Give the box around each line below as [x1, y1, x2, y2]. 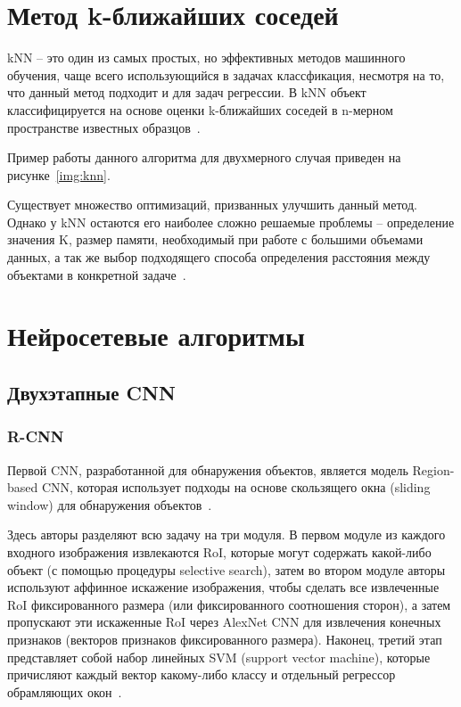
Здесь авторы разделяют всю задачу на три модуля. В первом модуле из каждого [7, 525, 446, 544]
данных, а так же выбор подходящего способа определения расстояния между [7, 248, 431, 267]
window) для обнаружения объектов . [7, 495, 212, 514]
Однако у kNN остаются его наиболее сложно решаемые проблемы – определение [7, 212, 455, 231]
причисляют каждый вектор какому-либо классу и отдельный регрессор [7, 665, 396, 684]
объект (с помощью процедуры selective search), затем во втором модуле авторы [7, 560, 446, 579]
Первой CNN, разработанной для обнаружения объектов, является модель [7, 460, 408, 479]
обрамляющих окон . [7, 682, 122, 701]
